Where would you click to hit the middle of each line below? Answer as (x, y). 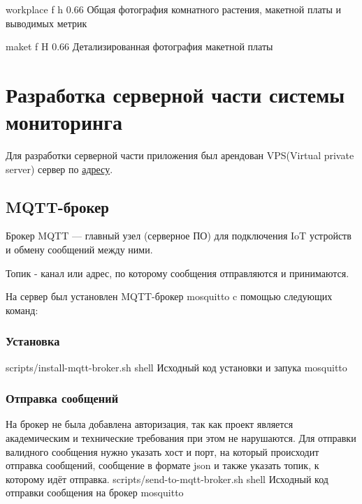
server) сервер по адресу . (59, 169)
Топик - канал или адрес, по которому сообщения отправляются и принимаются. (178, 273)
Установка (33, 341)
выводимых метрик (46, 23)
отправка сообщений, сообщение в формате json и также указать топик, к (162, 465)
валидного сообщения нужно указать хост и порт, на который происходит (162, 451)
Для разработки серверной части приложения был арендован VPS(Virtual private (180, 155)
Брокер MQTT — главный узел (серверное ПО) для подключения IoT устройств (179, 236)
